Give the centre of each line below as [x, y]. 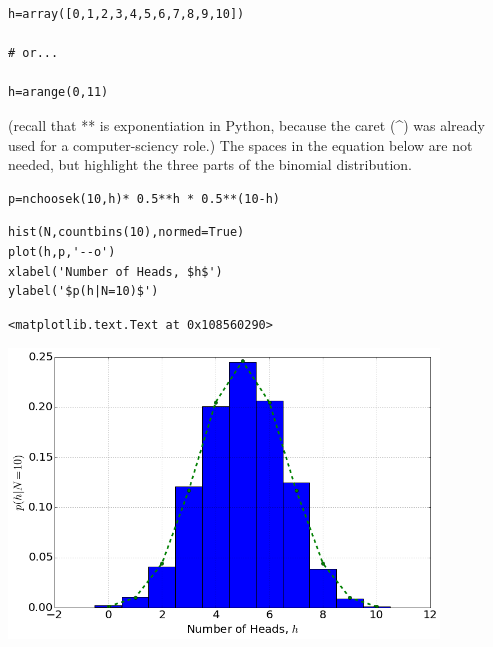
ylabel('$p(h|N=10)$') [83, 291]
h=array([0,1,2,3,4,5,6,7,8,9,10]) [126, 14]
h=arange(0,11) [58, 92]
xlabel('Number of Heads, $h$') [115, 271]
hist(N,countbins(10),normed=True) [126, 232]
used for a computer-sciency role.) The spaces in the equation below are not [240, 144]
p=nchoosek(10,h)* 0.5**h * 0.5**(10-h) [144, 198]
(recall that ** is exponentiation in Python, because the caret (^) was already [246, 124]
